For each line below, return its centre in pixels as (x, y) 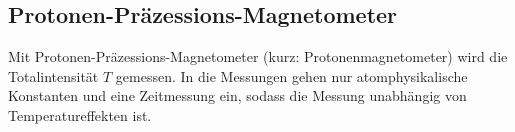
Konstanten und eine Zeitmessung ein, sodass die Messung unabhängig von (237, 95)
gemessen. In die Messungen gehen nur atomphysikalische (291, 75)
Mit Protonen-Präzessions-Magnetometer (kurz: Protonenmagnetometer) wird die (258, 56)
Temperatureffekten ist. (80, 114)
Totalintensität (53, 75)
